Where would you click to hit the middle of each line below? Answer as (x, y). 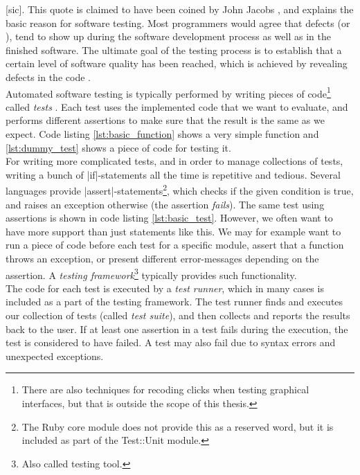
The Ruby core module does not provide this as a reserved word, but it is (178, 426)
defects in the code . (48, 77)
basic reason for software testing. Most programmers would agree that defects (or (178, 23)
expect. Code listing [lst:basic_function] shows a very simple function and (162, 134)
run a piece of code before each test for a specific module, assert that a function (175, 245)
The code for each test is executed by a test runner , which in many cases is (165, 288)
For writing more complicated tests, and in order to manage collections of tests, (174, 161)
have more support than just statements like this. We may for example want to (173, 231)
